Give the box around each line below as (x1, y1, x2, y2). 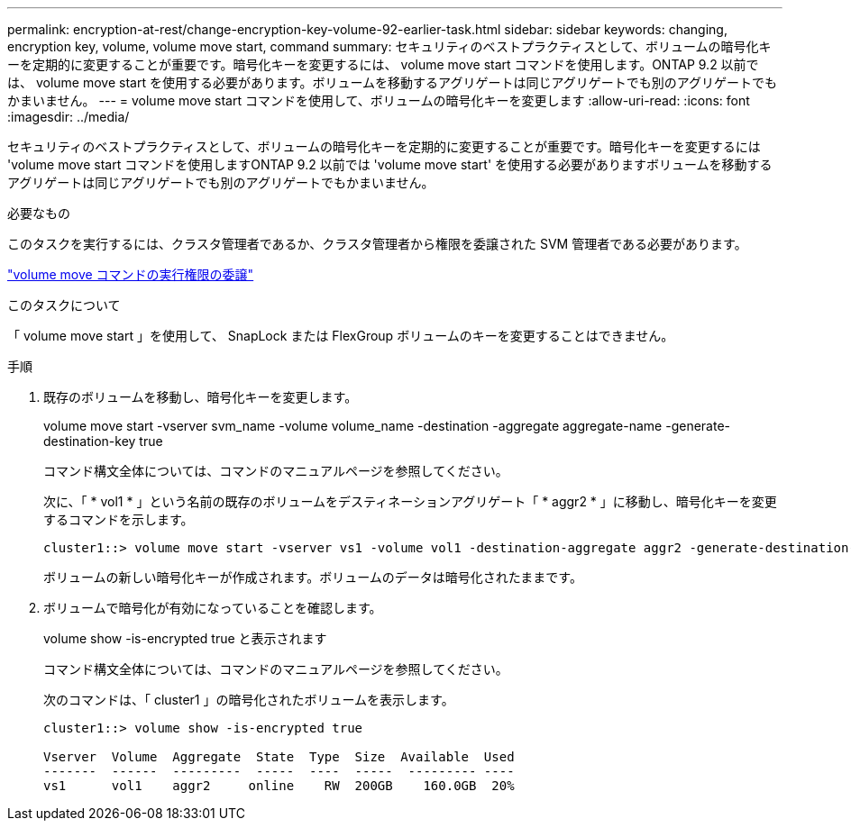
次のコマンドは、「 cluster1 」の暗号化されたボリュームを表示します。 (43, 692, 454, 707)
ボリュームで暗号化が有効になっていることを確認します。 (43, 600, 382, 615)
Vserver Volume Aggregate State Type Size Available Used (43, 750, 515, 764)
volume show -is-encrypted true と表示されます (43, 631, 327, 646)
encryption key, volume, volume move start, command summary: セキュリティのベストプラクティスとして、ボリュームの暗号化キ (7, 39, 772, 54)
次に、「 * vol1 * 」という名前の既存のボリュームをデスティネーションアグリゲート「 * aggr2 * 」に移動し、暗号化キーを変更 (43, 494, 777, 509)
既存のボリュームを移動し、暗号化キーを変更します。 (43, 389, 358, 405)
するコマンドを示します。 (43, 512, 194, 527)
